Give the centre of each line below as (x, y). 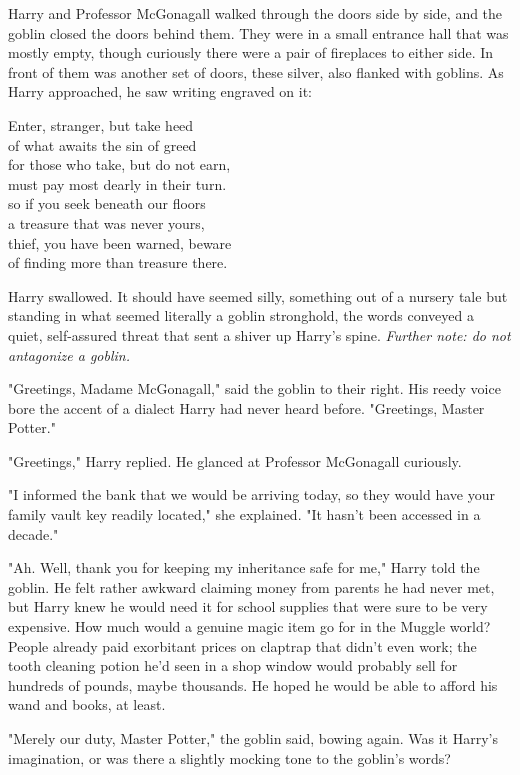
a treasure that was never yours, (106, 222)
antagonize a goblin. (69, 354)
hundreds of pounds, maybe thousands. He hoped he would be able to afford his (253, 684)
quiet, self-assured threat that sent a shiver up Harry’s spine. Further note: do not (259, 334)
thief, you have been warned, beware (120, 242)
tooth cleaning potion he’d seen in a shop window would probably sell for (233, 665)
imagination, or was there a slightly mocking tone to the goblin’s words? (229, 757)
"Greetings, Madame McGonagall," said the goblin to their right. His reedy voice (254, 388)
